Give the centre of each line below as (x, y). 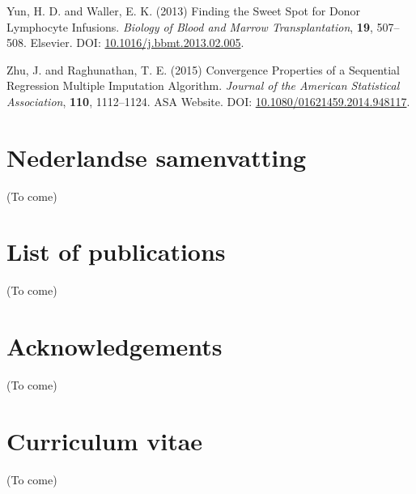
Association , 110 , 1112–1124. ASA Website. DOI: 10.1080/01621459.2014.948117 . (208, 101)
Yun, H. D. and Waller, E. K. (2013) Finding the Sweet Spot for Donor (183, 11)
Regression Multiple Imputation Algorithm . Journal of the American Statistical (203, 85)
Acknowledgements (115, 346)
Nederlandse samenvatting (157, 157)
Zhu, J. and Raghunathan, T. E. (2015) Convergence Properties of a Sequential (203, 69)
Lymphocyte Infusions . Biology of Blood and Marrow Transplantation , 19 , (190, 26)
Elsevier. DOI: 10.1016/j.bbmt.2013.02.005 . (137, 43)
